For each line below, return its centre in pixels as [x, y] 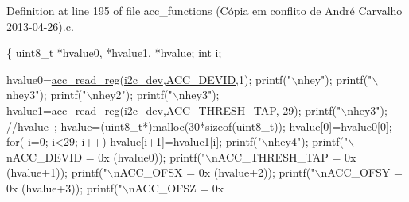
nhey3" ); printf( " [47, 95]
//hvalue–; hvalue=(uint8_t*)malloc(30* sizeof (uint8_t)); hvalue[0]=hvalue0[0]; [199, 126]
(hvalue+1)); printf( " [57, 172]
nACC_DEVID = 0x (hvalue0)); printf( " [106, 156]
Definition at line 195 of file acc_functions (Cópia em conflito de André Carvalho [204, 10]
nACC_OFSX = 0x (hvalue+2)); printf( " [214, 172]
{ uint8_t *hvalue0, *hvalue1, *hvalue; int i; [114, 53]
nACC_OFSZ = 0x [176, 187]
